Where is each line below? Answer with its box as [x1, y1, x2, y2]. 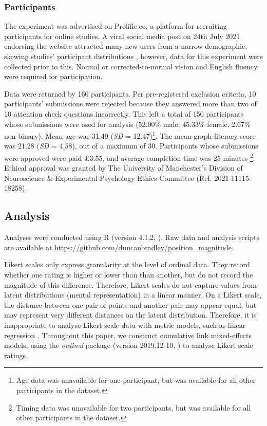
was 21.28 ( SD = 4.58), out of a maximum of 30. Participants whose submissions [4, 140, 258, 151]
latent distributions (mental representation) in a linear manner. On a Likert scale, [4, 289, 262, 300]
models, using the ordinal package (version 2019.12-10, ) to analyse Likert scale [4, 340, 253, 350]
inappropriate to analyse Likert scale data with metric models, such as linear [4, 319, 246, 330]
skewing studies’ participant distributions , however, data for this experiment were [4, 51, 263, 61]
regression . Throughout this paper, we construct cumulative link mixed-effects [4, 329, 252, 340]
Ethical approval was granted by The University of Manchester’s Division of [4, 162, 243, 173]
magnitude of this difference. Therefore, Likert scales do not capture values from [4, 279, 257, 290]
